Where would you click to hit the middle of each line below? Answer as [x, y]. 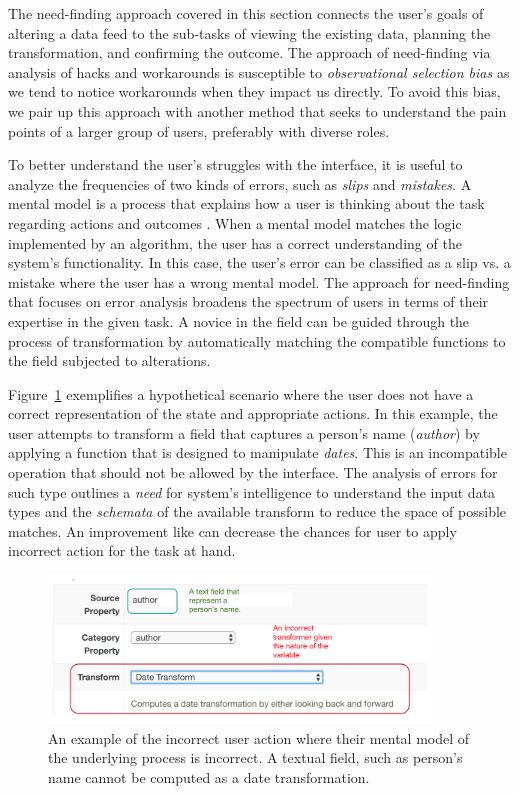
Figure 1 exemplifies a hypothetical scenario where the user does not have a [241, 393]
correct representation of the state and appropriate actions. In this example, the [253, 413]
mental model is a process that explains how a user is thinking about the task [246, 203]
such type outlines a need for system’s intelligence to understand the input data [252, 491]
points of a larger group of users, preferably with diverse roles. [199, 130]
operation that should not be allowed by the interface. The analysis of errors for [253, 472]
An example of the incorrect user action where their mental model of [259, 737]
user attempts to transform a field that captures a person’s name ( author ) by [244, 432]
